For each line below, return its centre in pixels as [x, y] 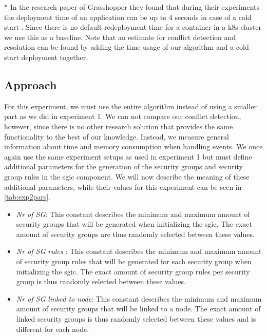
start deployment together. [46, 57]
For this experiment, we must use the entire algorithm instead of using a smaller [130, 106]
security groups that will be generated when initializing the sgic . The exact [134, 224]
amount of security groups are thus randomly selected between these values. [135, 234]
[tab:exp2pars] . [27, 197]
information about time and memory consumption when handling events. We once [133, 146]
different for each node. [53, 329]
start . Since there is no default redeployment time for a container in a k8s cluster [133, 27]
